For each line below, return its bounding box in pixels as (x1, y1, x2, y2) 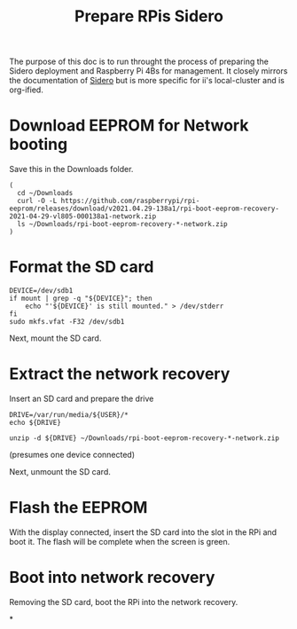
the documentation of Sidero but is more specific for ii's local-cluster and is (9, 75, 285, 86)
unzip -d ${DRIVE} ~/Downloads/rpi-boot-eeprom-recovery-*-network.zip (9, 434, 279, 443)
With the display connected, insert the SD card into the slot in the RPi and (9, 526, 277, 538)
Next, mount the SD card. (9, 333, 102, 343)
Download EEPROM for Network (9, 115, 249, 136)
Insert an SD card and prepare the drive (9, 393, 154, 404)
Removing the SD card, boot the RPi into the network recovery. (9, 596, 238, 607)
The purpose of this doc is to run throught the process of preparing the (9, 56, 269, 67)
